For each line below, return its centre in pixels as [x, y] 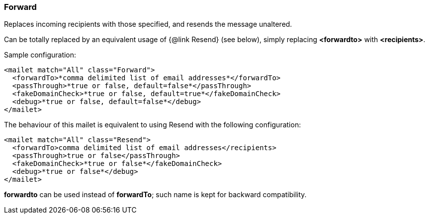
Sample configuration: [40, 55]
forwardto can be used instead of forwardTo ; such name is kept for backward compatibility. [155, 195]
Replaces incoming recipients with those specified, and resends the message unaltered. [148, 24]
